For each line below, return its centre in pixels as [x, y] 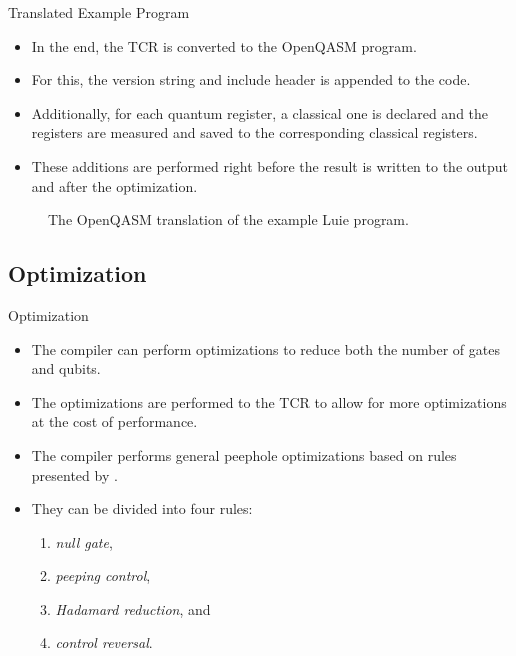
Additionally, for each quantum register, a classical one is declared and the [260, 112]
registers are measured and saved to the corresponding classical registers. [254, 132]
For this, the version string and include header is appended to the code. [251, 79]
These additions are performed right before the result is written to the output [270, 165]
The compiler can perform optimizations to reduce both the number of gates [265, 348]
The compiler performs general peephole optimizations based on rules [244, 454]
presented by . [74, 474]
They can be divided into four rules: [142, 508]
